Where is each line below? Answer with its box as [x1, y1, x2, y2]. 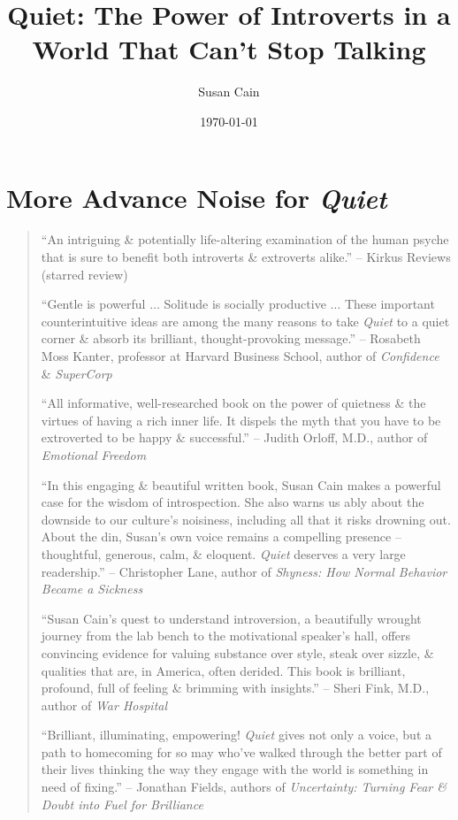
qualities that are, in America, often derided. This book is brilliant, [41, 661, 406, 679]
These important [344, 295, 435, 313]
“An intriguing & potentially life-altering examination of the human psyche [41, 230, 449, 249]
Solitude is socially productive [164, 295, 326, 313]
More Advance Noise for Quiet [6, 179, 387, 216]
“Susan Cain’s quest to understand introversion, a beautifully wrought [41, 609, 422, 627]
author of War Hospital [41, 695, 168, 714]
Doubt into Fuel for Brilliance [41, 794, 203, 813]
